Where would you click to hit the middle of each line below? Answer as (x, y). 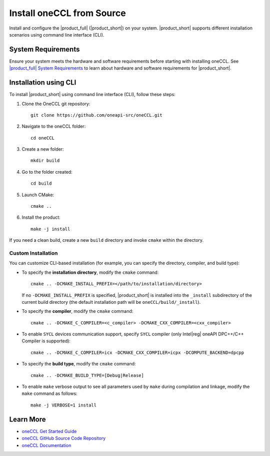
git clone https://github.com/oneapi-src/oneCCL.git (96, 115)
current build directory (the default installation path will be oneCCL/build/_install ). (111, 302)
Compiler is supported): (46, 341)
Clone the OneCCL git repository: (56, 104)
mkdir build (45, 161)
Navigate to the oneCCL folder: (54, 126)
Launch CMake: (38, 195)
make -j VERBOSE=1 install (64, 405)
